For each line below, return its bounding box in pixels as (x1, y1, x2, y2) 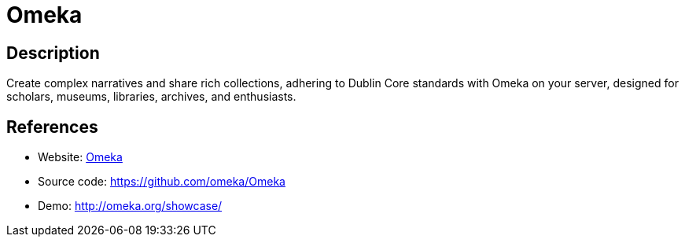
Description (6, 42, 100, 63)
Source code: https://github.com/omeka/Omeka (38, 175, 285, 189)
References (6, 116, 98, 137)
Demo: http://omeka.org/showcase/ (38, 199, 223, 213)
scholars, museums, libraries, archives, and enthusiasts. (6, 90, 296, 104)
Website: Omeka (38, 150, 123, 164)
